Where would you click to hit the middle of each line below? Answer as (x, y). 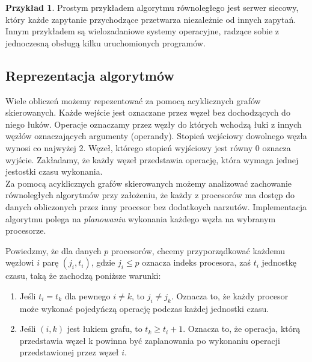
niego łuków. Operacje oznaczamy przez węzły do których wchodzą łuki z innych (154, 124)
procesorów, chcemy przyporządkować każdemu (198, 250)
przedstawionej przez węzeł (69, 352)
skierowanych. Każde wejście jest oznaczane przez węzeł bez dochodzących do (148, 112)
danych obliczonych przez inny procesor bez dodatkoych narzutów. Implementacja (156, 206)
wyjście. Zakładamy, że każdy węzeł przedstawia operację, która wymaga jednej (152, 159)
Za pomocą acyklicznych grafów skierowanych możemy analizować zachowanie (149, 183)
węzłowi (20, 262)
